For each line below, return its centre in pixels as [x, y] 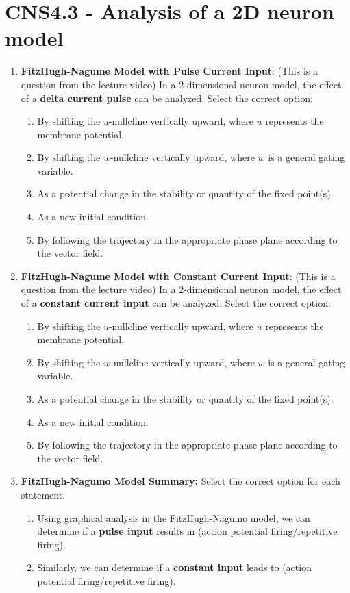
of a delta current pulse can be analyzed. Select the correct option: [167, 98]
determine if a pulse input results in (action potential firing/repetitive [187, 531]
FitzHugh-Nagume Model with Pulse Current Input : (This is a [169, 71]
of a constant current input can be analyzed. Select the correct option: [176, 303]
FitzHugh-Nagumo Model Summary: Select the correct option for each [180, 481]
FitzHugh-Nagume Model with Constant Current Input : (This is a [178, 276]
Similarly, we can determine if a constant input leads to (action [174, 567]
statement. [43, 494]
